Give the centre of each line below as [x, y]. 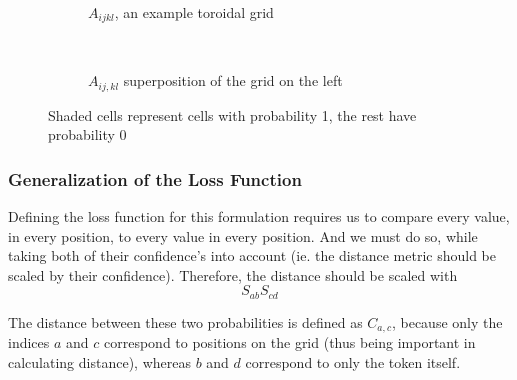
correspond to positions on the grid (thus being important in [290, 342]
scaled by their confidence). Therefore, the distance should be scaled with [233, 274]
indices [29, 342]
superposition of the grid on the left [233, 80]
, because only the [447, 321]
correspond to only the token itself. [353, 361]
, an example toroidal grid [194, 12]
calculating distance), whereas [99, 361]
